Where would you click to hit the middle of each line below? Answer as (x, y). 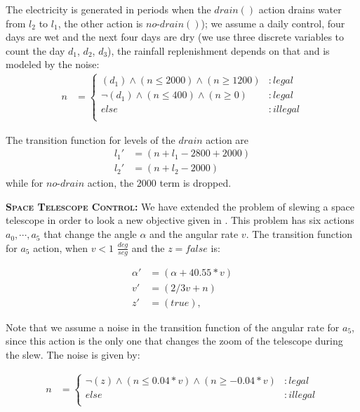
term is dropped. (195, 183)
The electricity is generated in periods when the (108, 9)
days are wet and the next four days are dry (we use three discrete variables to (175, 37)
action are (227, 139)
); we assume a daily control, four (273, 23)
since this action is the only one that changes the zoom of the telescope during (174, 341)
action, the (111, 183)
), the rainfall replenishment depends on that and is (219, 50)
